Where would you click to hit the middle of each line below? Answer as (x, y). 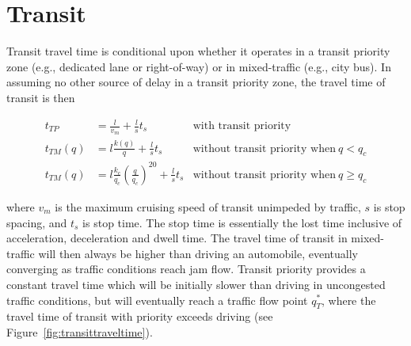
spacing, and (37, 222)
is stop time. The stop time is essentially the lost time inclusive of (242, 222)
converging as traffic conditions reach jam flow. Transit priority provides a (186, 269)
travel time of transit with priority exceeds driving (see (140, 316)
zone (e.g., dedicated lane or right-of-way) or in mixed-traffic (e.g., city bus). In (199, 66)
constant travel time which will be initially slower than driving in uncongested (196, 284)
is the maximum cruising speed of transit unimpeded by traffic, (208, 206)
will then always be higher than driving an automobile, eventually (198, 253)
